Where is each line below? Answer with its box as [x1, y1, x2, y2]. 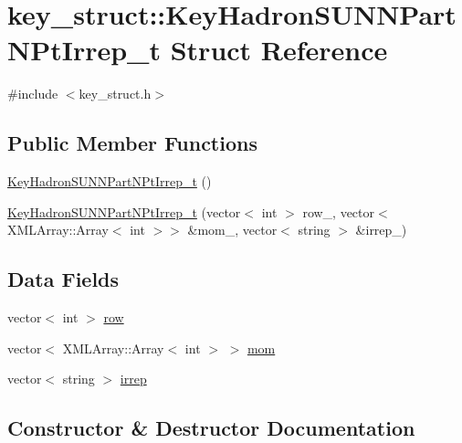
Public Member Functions [7, 129, 257, 157]
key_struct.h [79, 84, 152, 103]
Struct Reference [170, 31, 388, 69]
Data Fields [7, 265, 120, 293]
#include [7, 84, 58, 103]
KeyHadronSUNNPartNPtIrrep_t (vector [7, 202, 241, 221]
